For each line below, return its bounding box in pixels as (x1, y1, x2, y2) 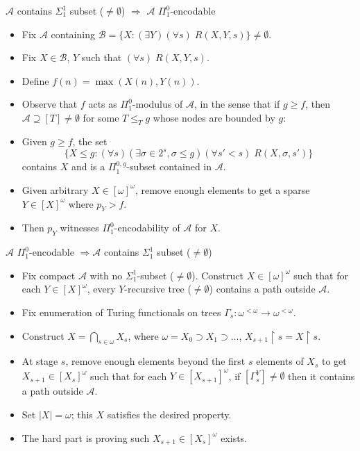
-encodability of (114, 220, 180, 235)
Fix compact (22, 268, 76, 282)
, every (87, 281, 116, 296)
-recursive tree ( (124, 281, 191, 296)
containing (51, 26, 95, 41)
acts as (88, 97, 117, 111)
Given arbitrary (22, 182, 89, 197)
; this (71, 407, 93, 421)
